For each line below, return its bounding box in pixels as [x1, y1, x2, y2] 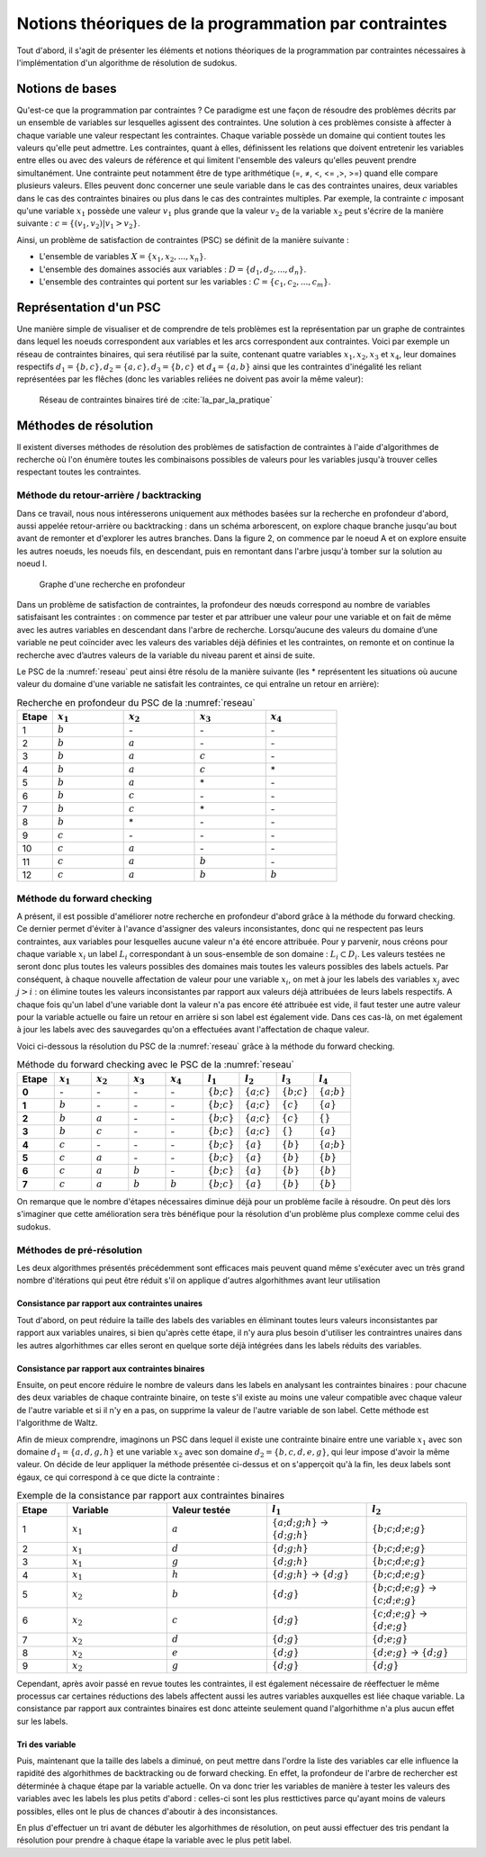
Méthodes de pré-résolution [16, 1243, 143, 1256]
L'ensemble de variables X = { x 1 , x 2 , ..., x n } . [39, 251, 207, 264]
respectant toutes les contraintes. [16, 466, 141, 477]
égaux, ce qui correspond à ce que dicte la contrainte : [16, 1472, 220, 1483]
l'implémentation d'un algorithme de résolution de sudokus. [16, 57, 238, 68]
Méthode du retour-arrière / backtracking [16, 489, 202, 501]
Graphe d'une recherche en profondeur [39, 579, 186, 590]
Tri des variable [16, 1738, 76, 1750]
